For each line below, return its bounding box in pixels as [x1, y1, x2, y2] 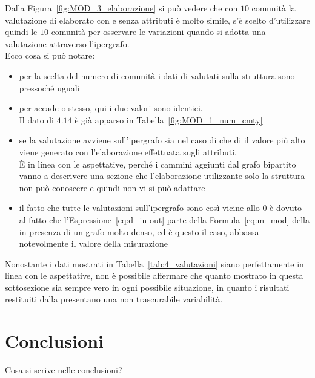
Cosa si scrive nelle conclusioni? [5, 363, 122, 376]
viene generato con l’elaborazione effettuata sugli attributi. [19, 145, 237, 158]
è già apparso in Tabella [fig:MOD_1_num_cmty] [75, 113, 263, 126]
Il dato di [19, 113, 54, 126]
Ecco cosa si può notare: [5, 49, 95, 62]
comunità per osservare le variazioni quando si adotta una [51, 25, 266, 38]
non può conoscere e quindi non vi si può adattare [19, 181, 205, 194]
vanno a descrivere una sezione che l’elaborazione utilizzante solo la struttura [19, 169, 305, 182]
